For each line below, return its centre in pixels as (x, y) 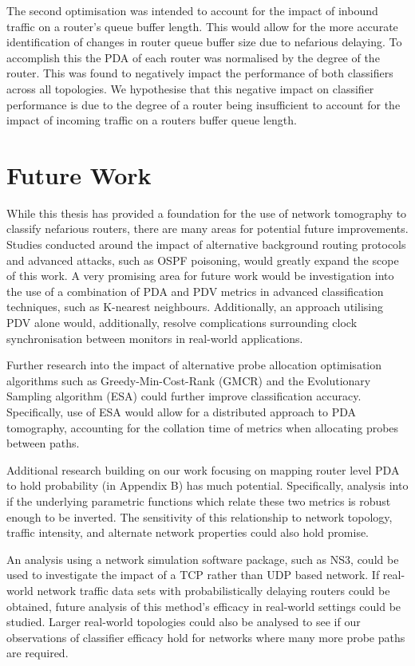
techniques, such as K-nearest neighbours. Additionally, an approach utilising (195, 307)
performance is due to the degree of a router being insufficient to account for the (204, 104)
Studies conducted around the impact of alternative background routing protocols (206, 244)
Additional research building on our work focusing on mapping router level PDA (203, 469)
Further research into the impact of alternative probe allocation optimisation (194, 365)
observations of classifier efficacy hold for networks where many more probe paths (206, 637)
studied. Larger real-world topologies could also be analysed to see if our (184, 622)
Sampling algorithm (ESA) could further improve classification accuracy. (184, 396)
